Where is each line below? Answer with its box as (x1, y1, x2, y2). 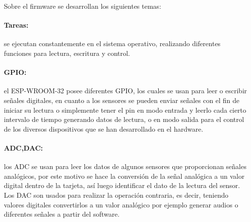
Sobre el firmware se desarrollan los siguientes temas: (4, 1, 161, 11)
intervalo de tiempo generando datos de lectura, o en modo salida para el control (4, 114, 244, 124)
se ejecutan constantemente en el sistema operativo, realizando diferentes (4, 38, 221, 49)
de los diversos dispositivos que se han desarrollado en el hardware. (4, 123, 203, 134)
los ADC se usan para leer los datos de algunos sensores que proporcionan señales (4, 161, 247, 171)
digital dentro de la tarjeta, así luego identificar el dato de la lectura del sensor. (4, 180, 240, 190)
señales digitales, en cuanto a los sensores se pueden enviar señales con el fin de (4, 95, 239, 105)
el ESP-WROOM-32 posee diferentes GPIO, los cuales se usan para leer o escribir (4, 85, 247, 96)
